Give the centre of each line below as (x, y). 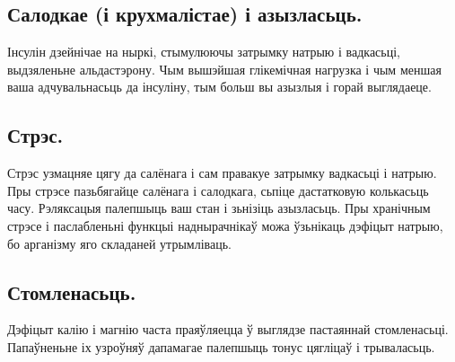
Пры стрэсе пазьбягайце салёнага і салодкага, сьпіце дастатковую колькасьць (218, 190)
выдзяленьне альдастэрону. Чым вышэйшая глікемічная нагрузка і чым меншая (224, 69)
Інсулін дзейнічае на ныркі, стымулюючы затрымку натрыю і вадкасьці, (204, 52)
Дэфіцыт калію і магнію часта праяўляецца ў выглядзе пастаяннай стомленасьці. (228, 329)
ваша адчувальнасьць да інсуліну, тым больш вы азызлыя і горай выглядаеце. (219, 87)
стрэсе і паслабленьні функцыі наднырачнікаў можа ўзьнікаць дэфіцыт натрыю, (225, 225)
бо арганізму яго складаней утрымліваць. (119, 243)
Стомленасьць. (72, 291)
